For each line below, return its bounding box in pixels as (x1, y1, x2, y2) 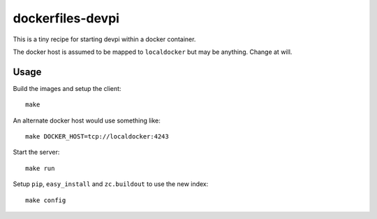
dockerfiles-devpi (13, 10, 120, 26)
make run (25, 164, 55, 172)
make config (25, 196, 66, 204)
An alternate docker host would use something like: (13, 116, 161, 125)
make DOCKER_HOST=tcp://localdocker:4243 (25, 133, 169, 141)
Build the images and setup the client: (13, 84, 121, 92)
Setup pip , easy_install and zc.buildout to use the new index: (13, 180, 209, 188)
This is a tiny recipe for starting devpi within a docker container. (13, 35, 196, 43)
